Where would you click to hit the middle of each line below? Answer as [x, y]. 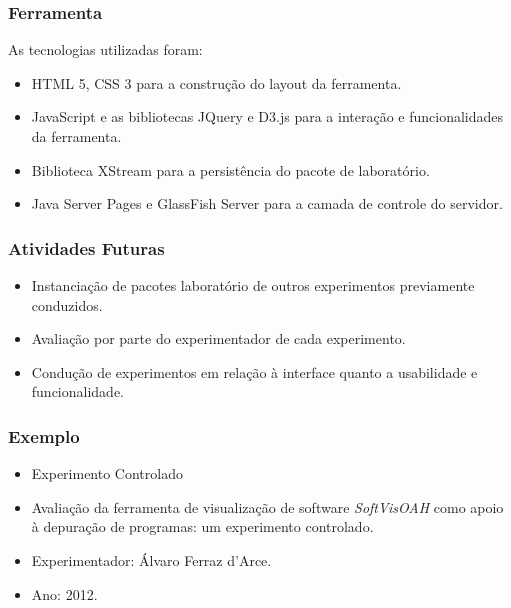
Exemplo [44, 435]
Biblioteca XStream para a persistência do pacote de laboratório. [230, 169]
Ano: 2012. [64, 593]
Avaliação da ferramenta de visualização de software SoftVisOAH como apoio [267, 506]
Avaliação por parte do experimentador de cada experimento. [218, 338]
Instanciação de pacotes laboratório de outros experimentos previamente [253, 285]
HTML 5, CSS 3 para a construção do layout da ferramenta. [216, 82]
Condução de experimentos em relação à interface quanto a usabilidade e [254, 371]
